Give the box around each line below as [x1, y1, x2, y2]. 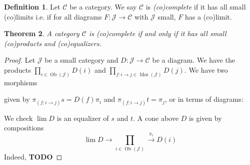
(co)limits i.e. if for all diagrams [4, 11, 102, 22]
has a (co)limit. [185, 11, 232, 22]
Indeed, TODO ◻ [4, 151, 62, 161]
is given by [189, 112, 222, 123]
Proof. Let [4, 55, 35, 65]
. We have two [184, 64, 228, 75]
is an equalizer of [57, 112, 109, 123]
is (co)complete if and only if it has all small [89, 28, 226, 39]
